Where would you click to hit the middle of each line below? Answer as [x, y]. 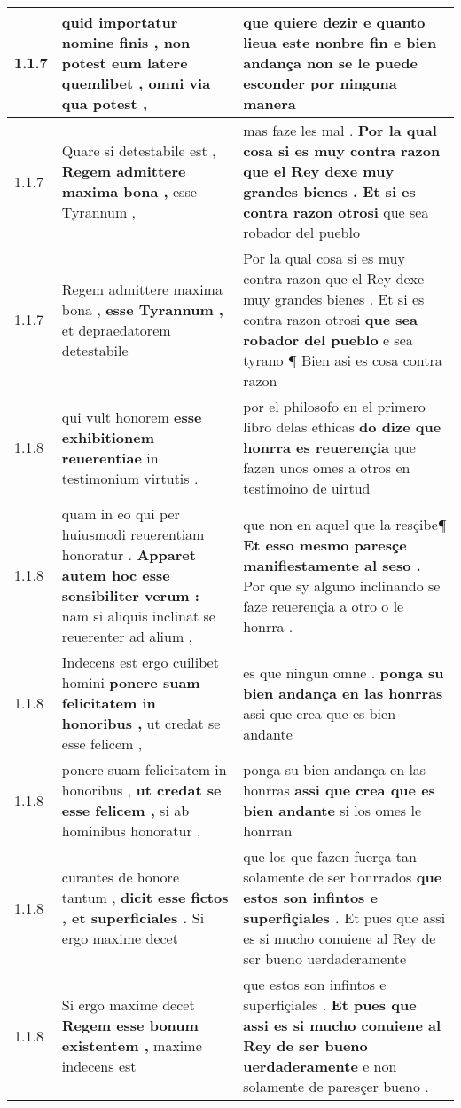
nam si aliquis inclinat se [138, 616]
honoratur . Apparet [129, 554]
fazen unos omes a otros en [327, 467]
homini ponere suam [131, 682]
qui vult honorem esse [132, 416]
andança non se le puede [330, 63]
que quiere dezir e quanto [334, 22]
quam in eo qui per [121, 514]
